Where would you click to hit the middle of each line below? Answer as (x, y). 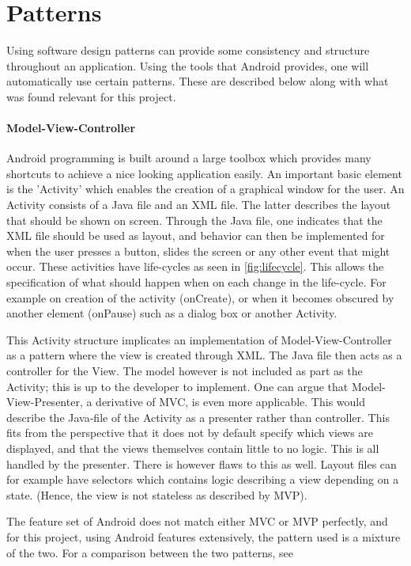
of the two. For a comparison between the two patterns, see (150, 552)
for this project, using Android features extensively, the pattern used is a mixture (204, 536)
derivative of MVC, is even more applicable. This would (230, 402)
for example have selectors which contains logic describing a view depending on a (203, 479)
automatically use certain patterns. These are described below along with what (198, 81)
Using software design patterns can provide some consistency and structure (188, 50)
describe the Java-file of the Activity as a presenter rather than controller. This (198, 417)
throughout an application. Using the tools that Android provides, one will (188, 65)
